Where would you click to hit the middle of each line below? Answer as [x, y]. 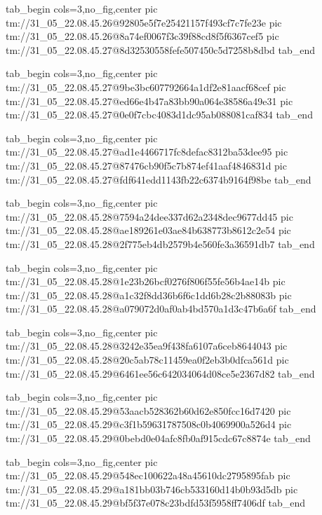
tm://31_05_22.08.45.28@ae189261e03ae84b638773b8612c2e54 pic [148, 230]
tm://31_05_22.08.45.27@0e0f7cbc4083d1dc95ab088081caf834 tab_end [159, 115]
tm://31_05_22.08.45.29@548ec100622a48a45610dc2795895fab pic [148, 475]
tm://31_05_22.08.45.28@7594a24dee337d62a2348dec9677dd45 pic [149, 216]
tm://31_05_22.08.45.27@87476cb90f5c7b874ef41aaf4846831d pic [146, 165]
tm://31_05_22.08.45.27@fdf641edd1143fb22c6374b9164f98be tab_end [159, 179]
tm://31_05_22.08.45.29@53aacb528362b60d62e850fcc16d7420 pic [148, 410]
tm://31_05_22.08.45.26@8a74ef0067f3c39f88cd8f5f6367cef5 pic [142, 36]
